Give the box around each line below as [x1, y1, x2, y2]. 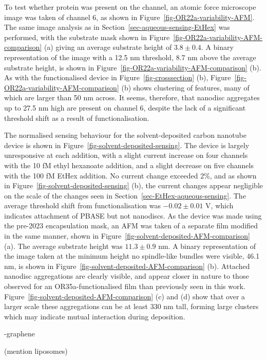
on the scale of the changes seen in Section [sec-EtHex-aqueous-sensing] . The [4, 190, 246, 201]
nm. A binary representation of [158, 240, 256, 251]
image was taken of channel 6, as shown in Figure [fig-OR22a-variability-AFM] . [4, 11, 255, 22]
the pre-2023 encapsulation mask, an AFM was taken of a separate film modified [4, 220, 258, 231]
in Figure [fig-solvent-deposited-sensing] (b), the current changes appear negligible [4, 180, 263, 191]
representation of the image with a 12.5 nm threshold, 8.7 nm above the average [4, 51, 256, 62]
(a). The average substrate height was [4, 240, 123, 251]
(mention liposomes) [4, 346, 68, 356]
